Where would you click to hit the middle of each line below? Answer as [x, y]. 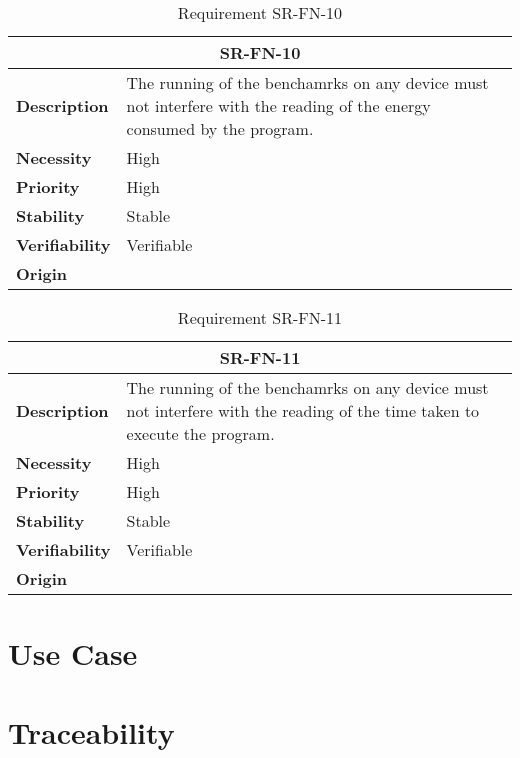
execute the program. [200, 433]
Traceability [91, 731]
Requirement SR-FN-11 [260, 317]
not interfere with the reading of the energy [278, 105]
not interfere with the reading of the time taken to [303, 410]
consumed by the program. [220, 128]
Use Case [73, 653]
